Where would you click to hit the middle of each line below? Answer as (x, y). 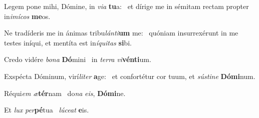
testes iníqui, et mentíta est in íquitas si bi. (68, 42)
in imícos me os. (27, 16)
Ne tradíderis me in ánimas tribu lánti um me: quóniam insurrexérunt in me (121, 33)
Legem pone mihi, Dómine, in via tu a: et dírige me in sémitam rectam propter (126, 6)
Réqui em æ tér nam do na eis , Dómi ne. (65, 93)
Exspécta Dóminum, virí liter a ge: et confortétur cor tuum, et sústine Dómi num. (130, 76)
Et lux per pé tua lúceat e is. (47, 110)
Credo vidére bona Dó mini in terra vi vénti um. (78, 59)
